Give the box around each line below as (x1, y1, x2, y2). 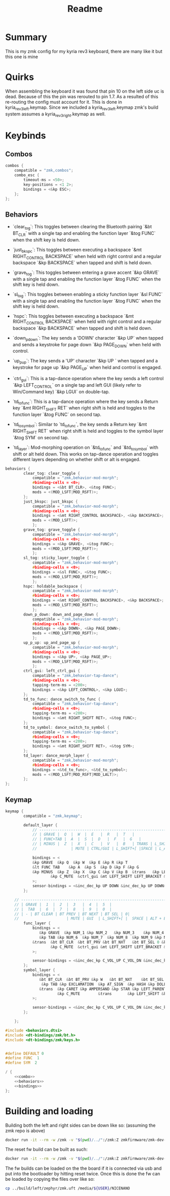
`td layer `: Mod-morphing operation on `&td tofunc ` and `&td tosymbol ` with (12, 444, 158, 451)
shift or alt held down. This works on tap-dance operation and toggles (12, 451, 158, 457)
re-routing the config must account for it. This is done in (5, 99, 122, 105)
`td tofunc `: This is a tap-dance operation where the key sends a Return (12, 398, 158, 405)
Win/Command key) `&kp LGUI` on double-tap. (12, 388, 110, 395)
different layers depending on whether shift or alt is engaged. (12, 456, 141, 462)
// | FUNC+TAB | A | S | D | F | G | (32, 837, 142, 842)
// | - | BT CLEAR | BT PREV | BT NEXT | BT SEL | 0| (14, 912, 130, 917)
